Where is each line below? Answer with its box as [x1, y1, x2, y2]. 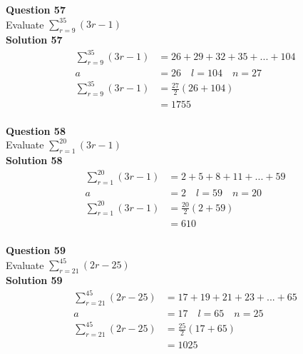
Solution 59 [6, 272, 63, 287]
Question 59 [6, 243, 66, 258]
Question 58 [6, 123, 66, 138]
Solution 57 [6, 31, 63, 46]
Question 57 [6, 2, 66, 16]
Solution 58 [6, 153, 63, 168]
